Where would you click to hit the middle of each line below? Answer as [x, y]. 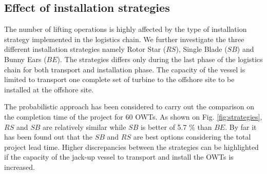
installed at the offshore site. [49, 89]
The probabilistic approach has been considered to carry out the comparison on [129, 107]
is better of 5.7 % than [176, 127]
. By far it [241, 127]
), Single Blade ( [202, 49]
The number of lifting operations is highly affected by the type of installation [126, 29]
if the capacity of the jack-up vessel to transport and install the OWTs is [119, 157]
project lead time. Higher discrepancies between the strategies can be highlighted [131, 147]
